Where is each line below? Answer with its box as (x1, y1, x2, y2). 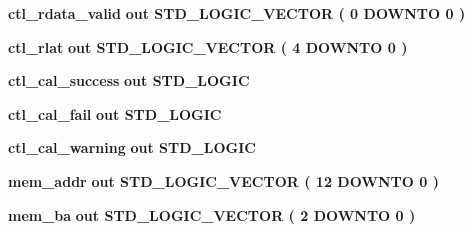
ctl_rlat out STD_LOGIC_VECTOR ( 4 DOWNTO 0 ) (8, 36, 408, 57)
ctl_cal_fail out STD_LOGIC (8, 103, 222, 124)
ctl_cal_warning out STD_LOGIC (8, 137, 256, 158)
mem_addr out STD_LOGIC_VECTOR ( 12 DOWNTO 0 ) (8, 170, 439, 191)
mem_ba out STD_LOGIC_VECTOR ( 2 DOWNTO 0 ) (8, 204, 416, 225)
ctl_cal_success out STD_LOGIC (8, 70, 250, 91)
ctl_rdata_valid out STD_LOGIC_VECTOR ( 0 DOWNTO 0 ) (8, 3, 466, 23)
